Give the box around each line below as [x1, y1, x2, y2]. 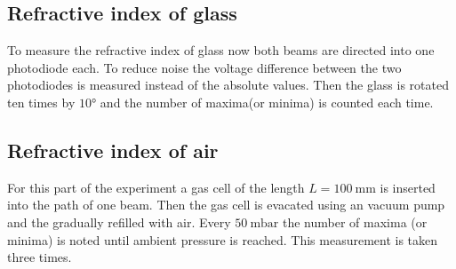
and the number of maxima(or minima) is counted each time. [100, 92, 434, 111]
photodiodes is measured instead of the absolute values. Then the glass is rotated [7, 75, 449, 94]
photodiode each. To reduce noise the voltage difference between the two [7, 58, 402, 76]
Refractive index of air [7, 136, 219, 163]
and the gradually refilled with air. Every [7, 212, 231, 231]
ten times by [7, 92, 76, 111]
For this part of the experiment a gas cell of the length [7, 178, 305, 196]
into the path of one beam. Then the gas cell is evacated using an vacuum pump [7, 195, 445, 214]
